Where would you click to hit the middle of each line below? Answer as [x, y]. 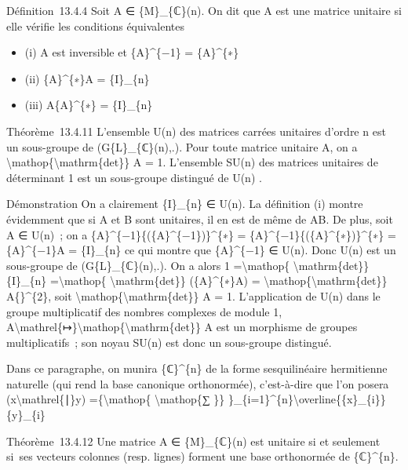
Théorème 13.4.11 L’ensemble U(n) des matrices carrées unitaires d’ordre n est [196, 131]
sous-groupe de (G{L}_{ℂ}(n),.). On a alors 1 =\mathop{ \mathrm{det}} [188, 265]
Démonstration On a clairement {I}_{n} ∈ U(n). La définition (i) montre [185, 204]
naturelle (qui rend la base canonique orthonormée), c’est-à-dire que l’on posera [198, 383]
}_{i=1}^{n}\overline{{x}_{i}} [307, 399]
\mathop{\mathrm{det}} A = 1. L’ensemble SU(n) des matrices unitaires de [192, 162]
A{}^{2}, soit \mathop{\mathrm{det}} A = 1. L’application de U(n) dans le [193, 295]
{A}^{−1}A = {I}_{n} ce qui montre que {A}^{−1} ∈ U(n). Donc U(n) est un [201, 250]
